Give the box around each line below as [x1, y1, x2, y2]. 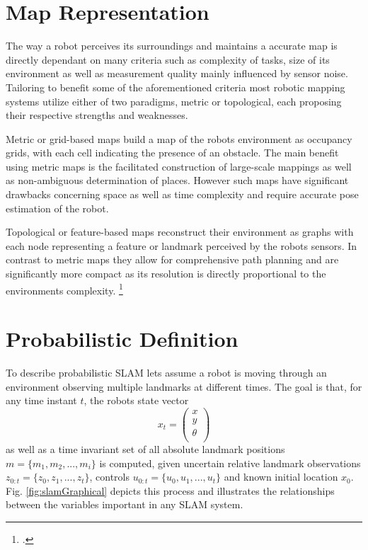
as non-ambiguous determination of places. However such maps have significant [6, 173, 349, 188]
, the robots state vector [84, 393, 189, 408]
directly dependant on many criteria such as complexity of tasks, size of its [6, 52, 330, 67]
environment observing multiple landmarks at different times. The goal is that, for [6, 379, 362, 394]
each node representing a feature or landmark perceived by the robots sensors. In [6, 238, 357, 253]
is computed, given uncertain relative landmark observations [99, 455, 361, 470]
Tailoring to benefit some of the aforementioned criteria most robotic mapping [6, 79, 345, 94]
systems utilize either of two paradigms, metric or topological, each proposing [6, 93, 342, 108]
